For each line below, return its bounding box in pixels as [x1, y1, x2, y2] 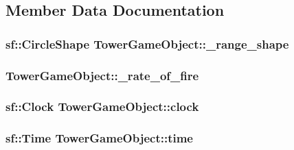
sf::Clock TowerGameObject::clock [5, 98, 199, 115]
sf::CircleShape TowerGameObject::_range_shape [5, 35, 289, 52]
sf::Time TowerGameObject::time [5, 129, 193, 147]
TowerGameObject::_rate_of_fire [5, 66, 199, 84]
